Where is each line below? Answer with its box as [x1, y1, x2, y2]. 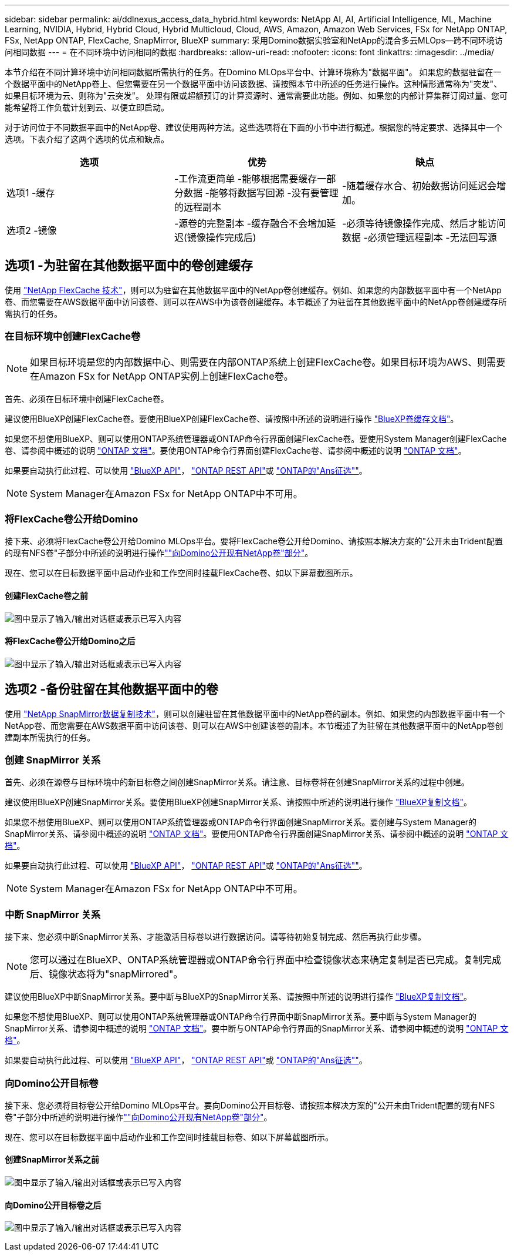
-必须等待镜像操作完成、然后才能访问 [341, 217, 506, 229]
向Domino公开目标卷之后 [5, 1200, 102, 1210]
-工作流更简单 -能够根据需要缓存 [174, 173, 317, 185]
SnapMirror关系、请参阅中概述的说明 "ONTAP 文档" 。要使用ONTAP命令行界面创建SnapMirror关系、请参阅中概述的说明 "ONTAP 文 [5, 829, 509, 839]
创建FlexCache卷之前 [5, 590, 88, 601]
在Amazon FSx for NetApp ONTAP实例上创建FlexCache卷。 [30, 370, 293, 382]
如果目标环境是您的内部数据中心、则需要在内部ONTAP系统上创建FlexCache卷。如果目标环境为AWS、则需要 [30, 356, 506, 368]
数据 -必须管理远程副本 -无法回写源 [341, 232, 497, 243]
